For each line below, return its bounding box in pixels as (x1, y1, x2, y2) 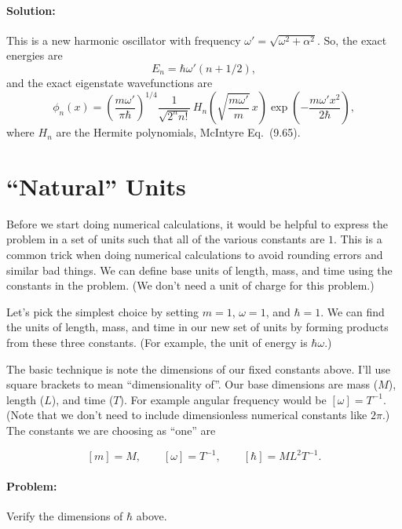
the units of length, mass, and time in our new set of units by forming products (6, 319, 389, 335)
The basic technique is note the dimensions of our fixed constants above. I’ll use (6, 360, 390, 377)
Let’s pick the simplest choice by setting (6, 303, 199, 319)
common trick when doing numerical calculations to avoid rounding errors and (6, 246, 383, 262)
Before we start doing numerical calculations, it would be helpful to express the (6, 215, 388, 232)
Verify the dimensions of (6, 507, 123, 524)
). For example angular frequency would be (119, 391, 327, 407)
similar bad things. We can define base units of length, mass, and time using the (6, 261, 393, 278)
